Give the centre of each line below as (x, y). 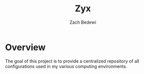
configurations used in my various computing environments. (66, 66)
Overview (25, 47)
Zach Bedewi (83, 22)
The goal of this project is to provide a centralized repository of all (72, 61)
